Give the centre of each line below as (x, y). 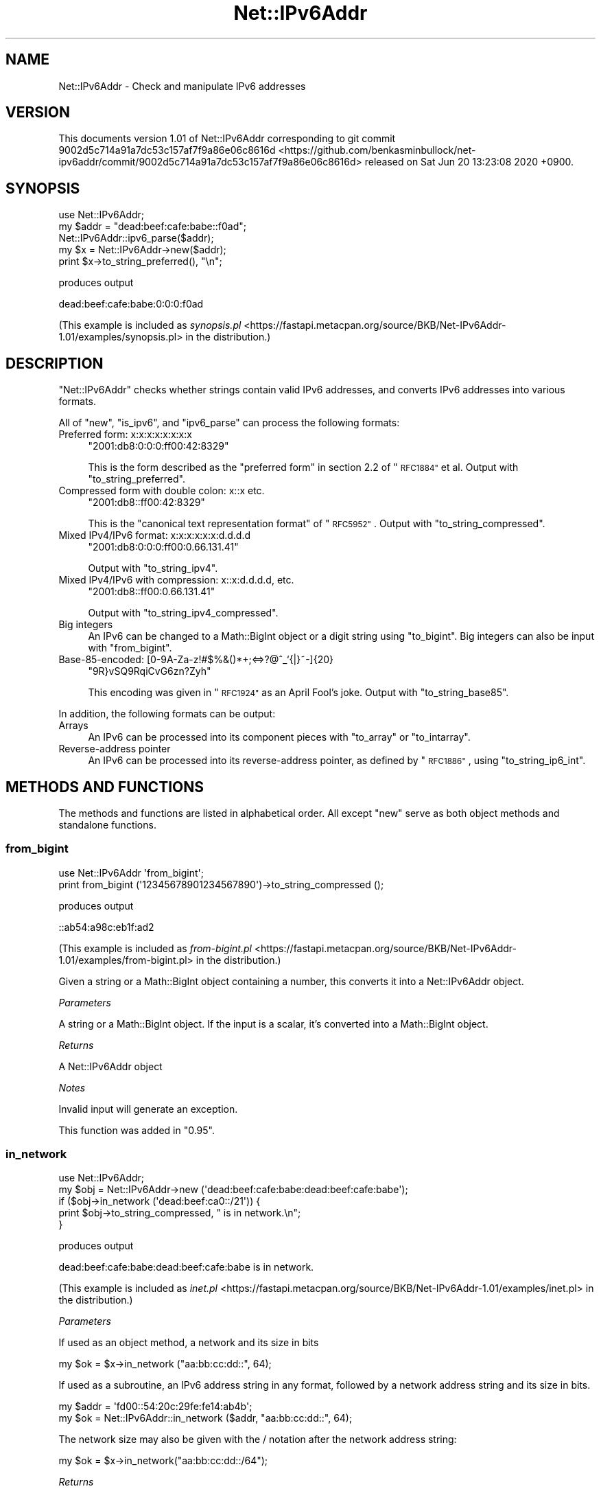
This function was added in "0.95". (137, 1130)
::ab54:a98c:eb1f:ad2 (106, 927)
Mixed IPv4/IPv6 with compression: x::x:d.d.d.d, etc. (176, 580)
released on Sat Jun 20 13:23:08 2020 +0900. (469, 162)
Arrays (73, 726)
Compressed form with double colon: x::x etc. (162, 491)
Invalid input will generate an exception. (148, 1109)
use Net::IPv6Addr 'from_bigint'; (131, 872)
